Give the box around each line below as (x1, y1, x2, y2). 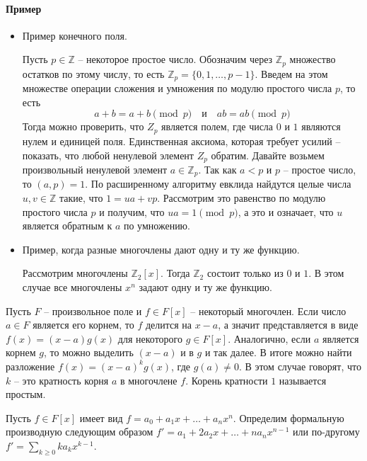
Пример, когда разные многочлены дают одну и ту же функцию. (22, 241, 300, 256)
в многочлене (120, 372, 177, 387)
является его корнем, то (33, 317, 134, 332)
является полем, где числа (161, 119, 274, 134)
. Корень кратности (185, 372, 268, 387)
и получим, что (99, 204, 165, 219)
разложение (6, 358, 55, 373)
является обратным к (22, 218, 112, 233)
